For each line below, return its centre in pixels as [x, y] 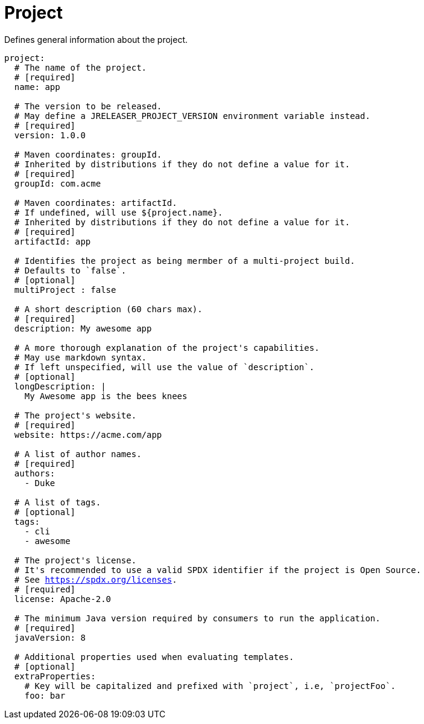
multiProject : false [65, 290]
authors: [35, 473]
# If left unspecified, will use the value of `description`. [164, 367]
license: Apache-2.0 [63, 599]
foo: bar [45, 695]
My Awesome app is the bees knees [106, 396]
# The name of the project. [81, 67]
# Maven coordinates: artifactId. [96, 203]
